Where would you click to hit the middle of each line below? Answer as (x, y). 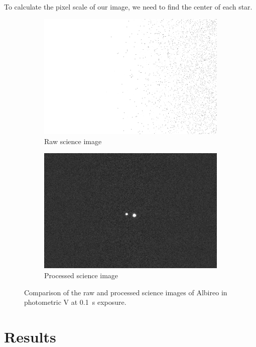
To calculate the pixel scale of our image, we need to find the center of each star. (128, 7)
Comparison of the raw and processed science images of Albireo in (126, 292)
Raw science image (73, 141)
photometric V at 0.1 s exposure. (75, 302)
